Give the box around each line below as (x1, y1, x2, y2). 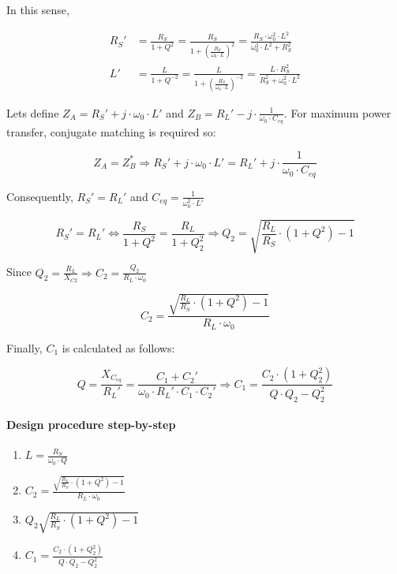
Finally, (6, 339, 43, 356)
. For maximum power (283, 104, 391, 121)
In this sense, (6, 2, 69, 17)
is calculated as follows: (62, 339, 175, 356)
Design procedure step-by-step (6, 416, 176, 433)
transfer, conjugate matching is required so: (6, 123, 216, 140)
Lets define (6, 104, 59, 121)
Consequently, (6, 188, 73, 204)
